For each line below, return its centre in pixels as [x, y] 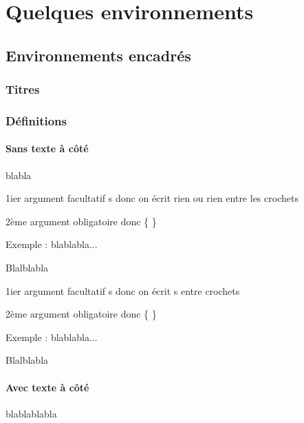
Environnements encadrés [98, 55]
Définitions [36, 120]
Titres [23, 89]
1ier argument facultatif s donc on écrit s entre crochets [123, 290]
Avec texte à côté [47, 387]
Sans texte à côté [47, 148]
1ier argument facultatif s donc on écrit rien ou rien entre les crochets [152, 198]
